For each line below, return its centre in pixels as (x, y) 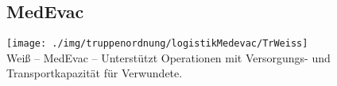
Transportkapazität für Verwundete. (95, 73)
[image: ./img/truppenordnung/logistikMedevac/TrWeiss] (157, 44)
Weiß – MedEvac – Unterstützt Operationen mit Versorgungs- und (168, 57)
